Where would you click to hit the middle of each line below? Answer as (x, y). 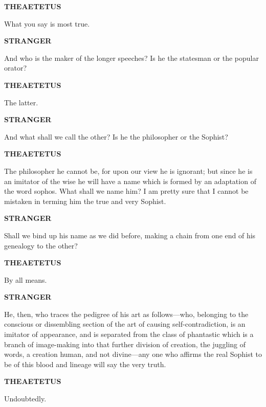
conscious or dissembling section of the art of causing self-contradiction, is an (125, 324)
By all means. (26, 279)
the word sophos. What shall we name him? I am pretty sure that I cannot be (126, 191)
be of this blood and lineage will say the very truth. (85, 364)
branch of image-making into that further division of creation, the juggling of (125, 344)
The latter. (21, 102)
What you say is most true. (47, 23)
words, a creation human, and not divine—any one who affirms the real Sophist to (133, 354)
